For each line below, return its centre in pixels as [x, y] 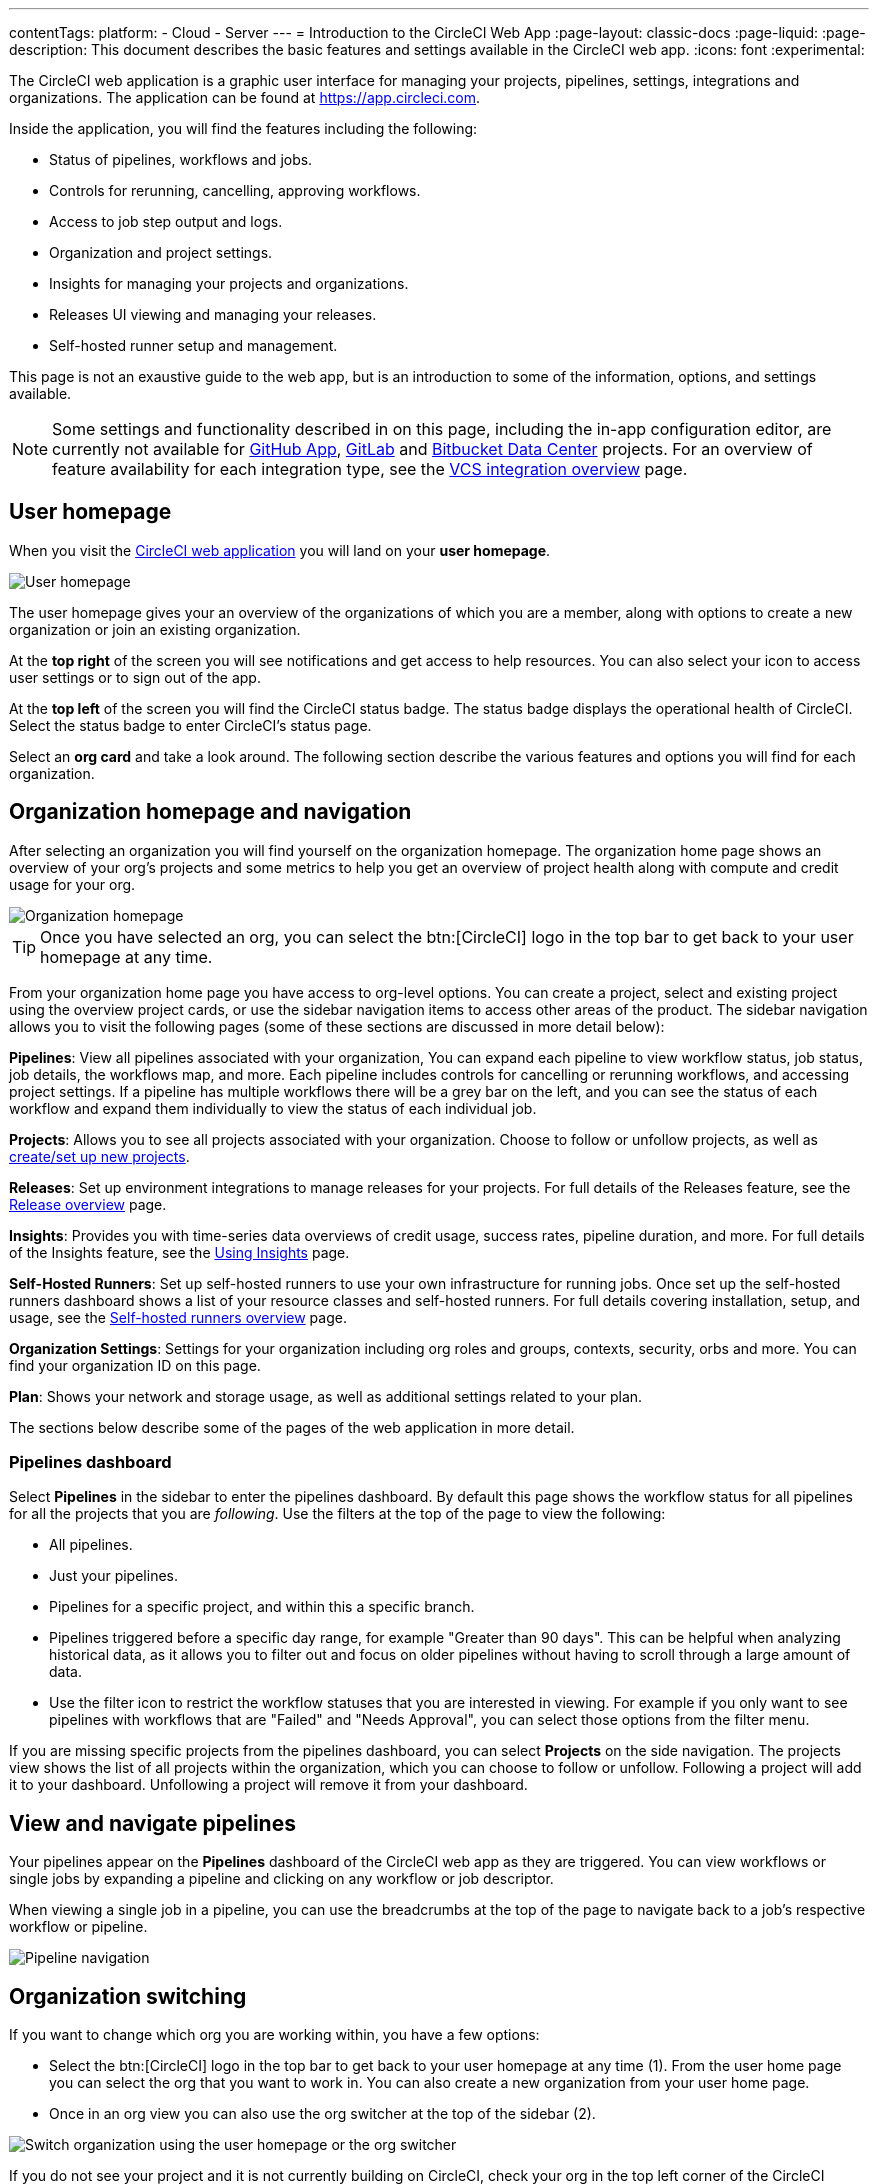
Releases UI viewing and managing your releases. [213, 314]
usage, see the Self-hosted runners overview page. [178, 1317]
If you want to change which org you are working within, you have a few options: [274, 2035]
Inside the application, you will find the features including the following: [243, 128]
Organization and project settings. [161, 252]
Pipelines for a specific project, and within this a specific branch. [262, 1607]
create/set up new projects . [99, 1156]
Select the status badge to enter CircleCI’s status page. [190, 725]
